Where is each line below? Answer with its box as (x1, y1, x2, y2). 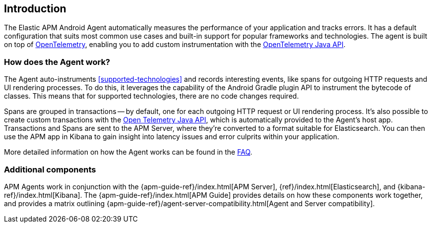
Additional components (4, 164, 96, 174)
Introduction (4, 2, 66, 15)
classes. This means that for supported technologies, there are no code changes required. (4, 92, 299, 101)
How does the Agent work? (4, 57, 111, 67)
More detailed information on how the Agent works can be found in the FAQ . (4, 148, 252, 157)
